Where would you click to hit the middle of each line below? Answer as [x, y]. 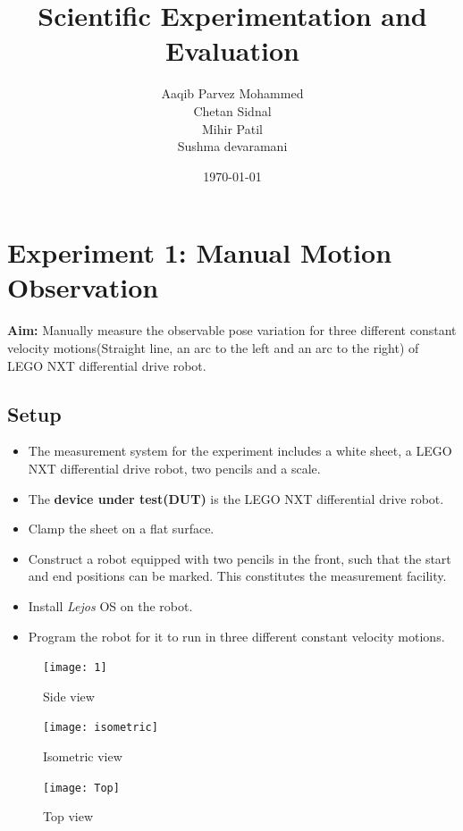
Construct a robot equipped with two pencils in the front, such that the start [240, 558]
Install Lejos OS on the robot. [110, 605]
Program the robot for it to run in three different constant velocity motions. [236, 636]
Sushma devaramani [232, 146]
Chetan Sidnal [232, 110]
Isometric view [83, 756]
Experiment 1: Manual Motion [200, 252]
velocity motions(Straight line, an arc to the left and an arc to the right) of [213, 348]
